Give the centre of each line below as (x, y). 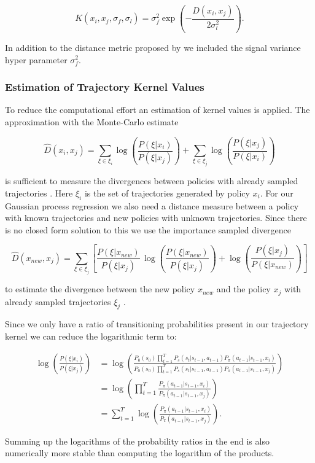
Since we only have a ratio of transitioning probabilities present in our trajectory (157, 324)
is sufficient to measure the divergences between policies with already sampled (152, 181)
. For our (277, 193)
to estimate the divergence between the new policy (100, 289)
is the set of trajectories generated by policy (167, 193)
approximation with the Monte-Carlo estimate (92, 121)
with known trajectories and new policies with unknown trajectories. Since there (156, 218)
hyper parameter (36, 59)
